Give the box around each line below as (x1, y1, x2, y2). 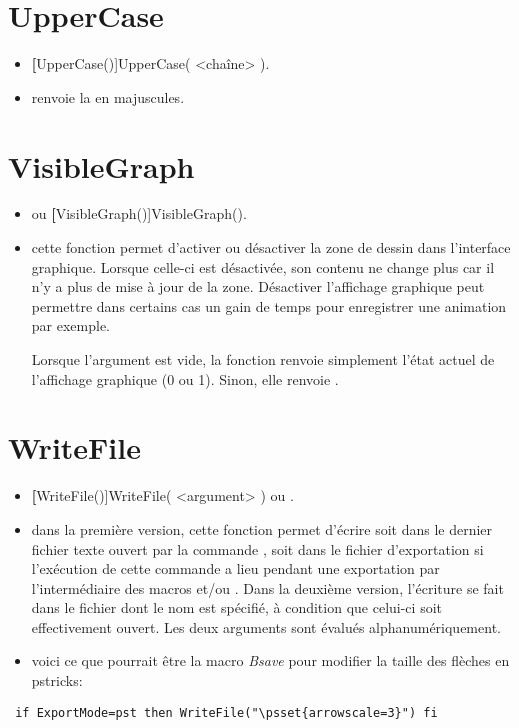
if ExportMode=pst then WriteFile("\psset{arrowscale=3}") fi (15, 705, 438, 720)
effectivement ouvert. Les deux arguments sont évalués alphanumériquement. (31, 616, 501, 637)
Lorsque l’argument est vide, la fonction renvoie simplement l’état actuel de (31, 349, 495, 369)
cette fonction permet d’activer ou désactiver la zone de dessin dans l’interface (31, 237, 511, 258)
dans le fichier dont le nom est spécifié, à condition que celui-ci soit (31, 597, 442, 618)
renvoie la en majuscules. (31, 86, 185, 107)
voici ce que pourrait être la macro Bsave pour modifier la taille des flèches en (31, 650, 510, 671)
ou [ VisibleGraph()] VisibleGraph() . (31, 203, 247, 224)
